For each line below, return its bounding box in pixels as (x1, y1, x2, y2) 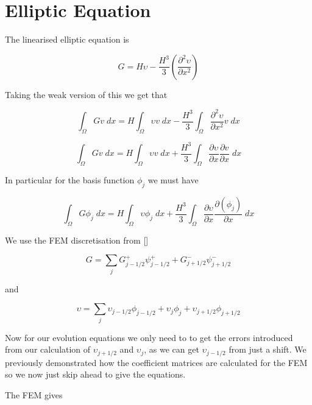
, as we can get (144, 343, 199, 356)
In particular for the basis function (5, 173, 135, 186)
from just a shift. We (229, 343, 307, 356)
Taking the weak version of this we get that (5, 88, 168, 100)
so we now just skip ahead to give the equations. (5, 368, 186, 381)
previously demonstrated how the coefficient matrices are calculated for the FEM (5, 356, 308, 368)
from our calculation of (5, 343, 91, 356)
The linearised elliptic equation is (5, 33, 129, 46)
